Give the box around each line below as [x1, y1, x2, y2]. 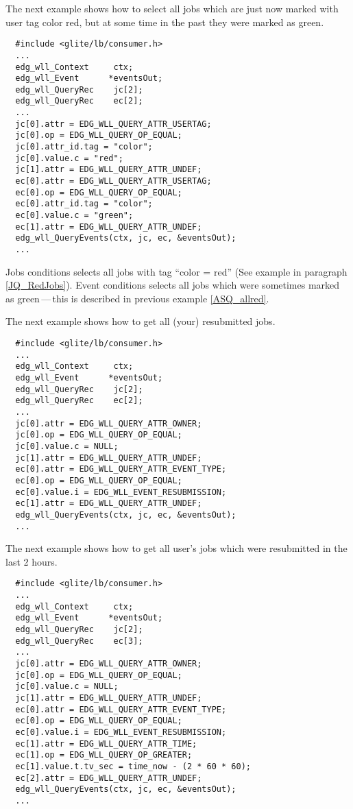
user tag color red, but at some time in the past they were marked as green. [5, 14, 324, 29]
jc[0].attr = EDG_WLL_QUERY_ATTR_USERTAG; [15, 119, 212, 129]
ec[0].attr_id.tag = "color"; [15, 199, 153, 209]
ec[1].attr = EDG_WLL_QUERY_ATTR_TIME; [15, 738, 197, 749]
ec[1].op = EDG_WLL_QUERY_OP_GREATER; [15, 750, 193, 760]
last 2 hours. [5, 554, 58, 568]
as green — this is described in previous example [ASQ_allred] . [5, 291, 269, 305]
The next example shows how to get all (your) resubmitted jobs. [5, 314, 276, 328]
